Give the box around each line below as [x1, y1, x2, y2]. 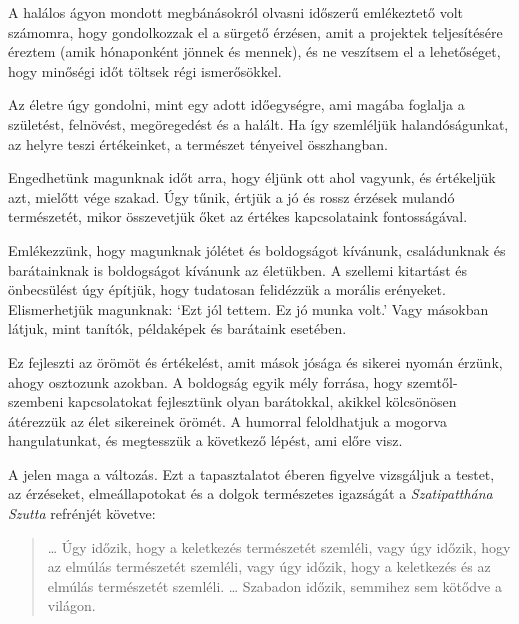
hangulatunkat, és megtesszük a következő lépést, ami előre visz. [8, 430, 403, 451]
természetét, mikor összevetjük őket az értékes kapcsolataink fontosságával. [8, 206, 468, 227]
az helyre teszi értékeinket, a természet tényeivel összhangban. [8, 133, 388, 154]
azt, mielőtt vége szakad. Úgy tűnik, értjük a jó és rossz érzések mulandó [8, 186, 455, 207]
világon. [47, 595, 96, 616]
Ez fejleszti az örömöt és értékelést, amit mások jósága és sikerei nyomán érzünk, [8, 351, 503, 372]
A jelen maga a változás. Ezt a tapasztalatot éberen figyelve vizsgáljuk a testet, [8, 463, 495, 484]
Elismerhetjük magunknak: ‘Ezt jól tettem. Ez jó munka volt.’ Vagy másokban [8, 298, 489, 319]
